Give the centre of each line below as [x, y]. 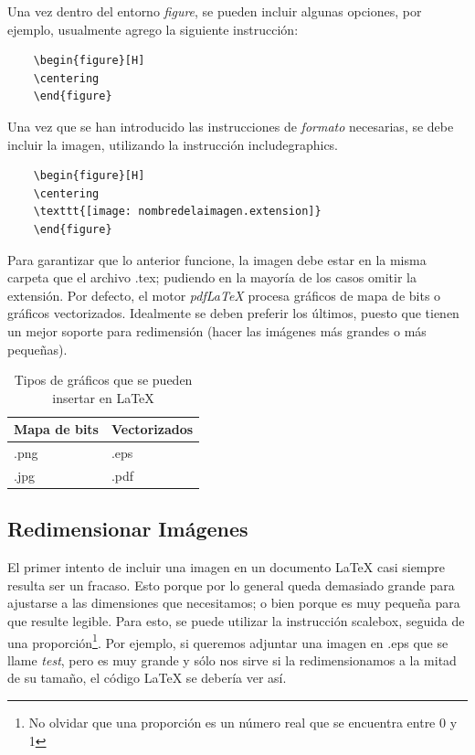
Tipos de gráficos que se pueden [103, 380]
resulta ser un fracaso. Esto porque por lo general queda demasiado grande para [231, 585]
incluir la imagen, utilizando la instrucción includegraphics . [173, 144]
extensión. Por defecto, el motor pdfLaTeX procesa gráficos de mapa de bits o [224, 295]
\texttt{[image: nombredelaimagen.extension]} [177, 212]
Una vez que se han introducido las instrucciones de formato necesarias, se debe [231, 126]
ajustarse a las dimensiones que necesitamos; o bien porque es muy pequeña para [234, 603]
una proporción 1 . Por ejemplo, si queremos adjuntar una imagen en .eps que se [228, 641]
